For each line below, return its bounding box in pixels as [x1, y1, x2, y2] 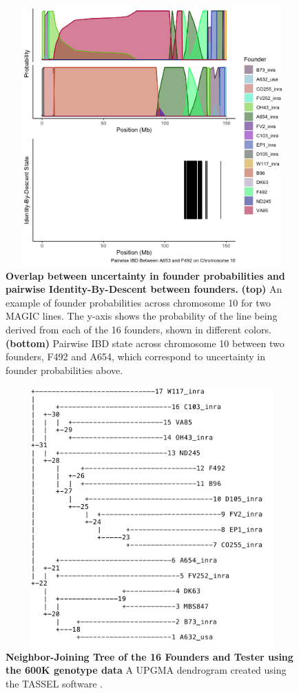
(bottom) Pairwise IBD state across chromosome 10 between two [6, 335, 285, 350]
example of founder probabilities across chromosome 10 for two [6, 295, 271, 309]
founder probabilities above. [6, 362, 123, 377]
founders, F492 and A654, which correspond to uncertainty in [6, 349, 265, 364]
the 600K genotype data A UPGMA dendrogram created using [6, 663, 287, 677]
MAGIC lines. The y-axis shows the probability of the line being [6, 309, 278, 323]
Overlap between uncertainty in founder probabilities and [6, 268, 285, 282]
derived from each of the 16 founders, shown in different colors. [6, 322, 271, 336]
